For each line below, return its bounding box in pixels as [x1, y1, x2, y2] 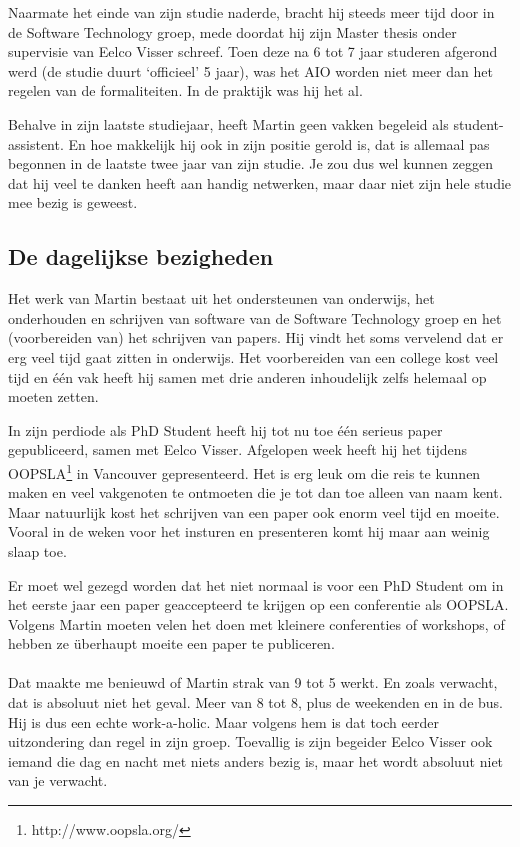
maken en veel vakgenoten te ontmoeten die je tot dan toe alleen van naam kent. [8, 482, 503, 503]
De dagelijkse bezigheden [8, 241, 274, 272]
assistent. [8, 133, 64, 154]
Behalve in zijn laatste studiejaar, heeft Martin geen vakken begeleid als [8, 113, 449, 134]
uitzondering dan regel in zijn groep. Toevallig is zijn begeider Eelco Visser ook [8, 731, 493, 752]
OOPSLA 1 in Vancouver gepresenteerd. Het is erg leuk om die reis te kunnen [8, 459, 481, 483]
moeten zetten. [8, 386, 99, 407]
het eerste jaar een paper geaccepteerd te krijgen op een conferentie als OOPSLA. [8, 594, 509, 615]
